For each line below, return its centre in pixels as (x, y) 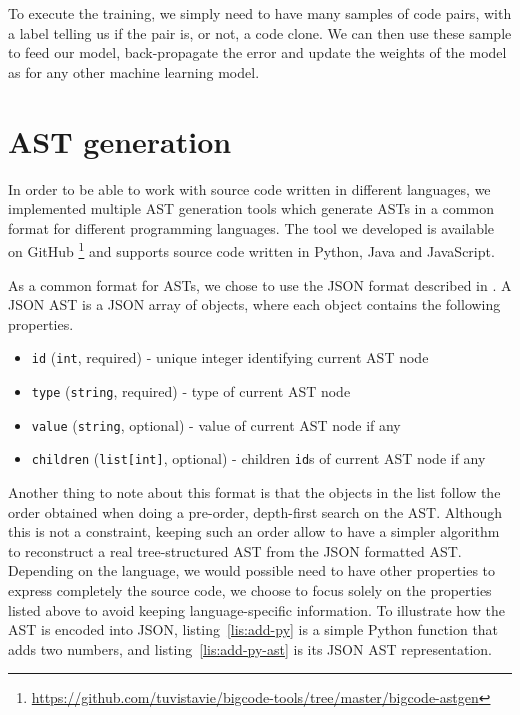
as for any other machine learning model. (134, 71)
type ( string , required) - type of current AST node (191, 390)
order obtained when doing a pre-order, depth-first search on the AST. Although (255, 511)
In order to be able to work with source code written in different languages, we (249, 188)
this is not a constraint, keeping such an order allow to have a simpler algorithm (254, 531)
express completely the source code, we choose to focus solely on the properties (250, 589)
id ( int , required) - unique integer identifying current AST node (230, 357)
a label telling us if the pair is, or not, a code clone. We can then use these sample (260, 32)
